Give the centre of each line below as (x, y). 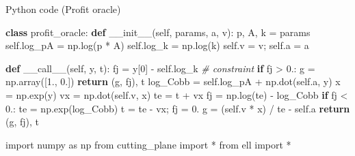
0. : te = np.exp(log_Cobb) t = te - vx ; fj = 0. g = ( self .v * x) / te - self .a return (178, 108)
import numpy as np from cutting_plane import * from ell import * (148, 144)
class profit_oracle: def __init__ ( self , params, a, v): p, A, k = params (158, 32)
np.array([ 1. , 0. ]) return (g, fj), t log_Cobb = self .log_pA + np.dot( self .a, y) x (173, 81)
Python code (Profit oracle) (63, 9)
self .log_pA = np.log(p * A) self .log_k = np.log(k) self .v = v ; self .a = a (157, 45)
